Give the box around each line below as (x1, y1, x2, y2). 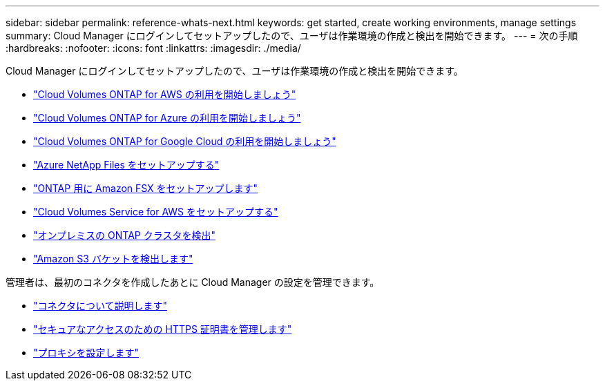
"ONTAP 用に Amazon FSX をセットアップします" (33, 182, 258, 194)
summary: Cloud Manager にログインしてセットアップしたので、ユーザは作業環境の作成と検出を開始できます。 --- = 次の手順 (6, 30, 578, 41)
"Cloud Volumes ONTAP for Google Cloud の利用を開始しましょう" (33, 135, 336, 147)
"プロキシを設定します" (33, 347, 140, 358)
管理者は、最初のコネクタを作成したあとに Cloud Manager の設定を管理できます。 (6, 276, 380, 288)
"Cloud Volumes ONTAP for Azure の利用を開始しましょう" (33, 112, 301, 124)
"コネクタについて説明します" (33, 300, 168, 311)
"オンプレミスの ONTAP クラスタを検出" (33, 229, 215, 241)
